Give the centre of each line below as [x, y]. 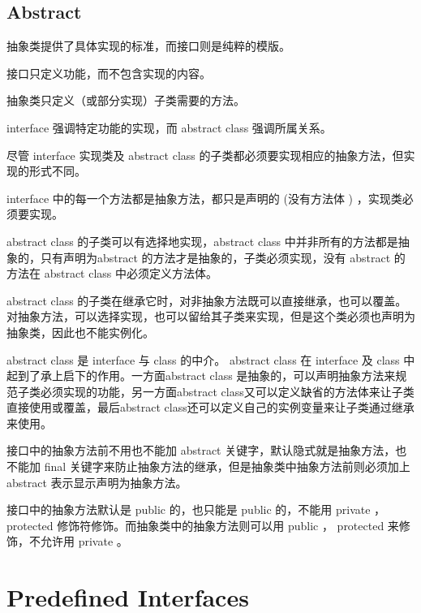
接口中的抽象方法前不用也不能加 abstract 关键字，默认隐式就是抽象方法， [201, 450]
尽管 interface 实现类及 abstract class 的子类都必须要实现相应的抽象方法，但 [205, 155]
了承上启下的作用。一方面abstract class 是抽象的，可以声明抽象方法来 [212, 376]
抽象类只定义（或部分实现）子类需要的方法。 [126, 100]
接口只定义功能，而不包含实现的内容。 [109, 73]
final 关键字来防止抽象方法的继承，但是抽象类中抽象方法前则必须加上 [227, 466]
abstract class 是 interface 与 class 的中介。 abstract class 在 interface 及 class [203, 359]
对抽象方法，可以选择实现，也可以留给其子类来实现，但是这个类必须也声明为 [211, 316]
